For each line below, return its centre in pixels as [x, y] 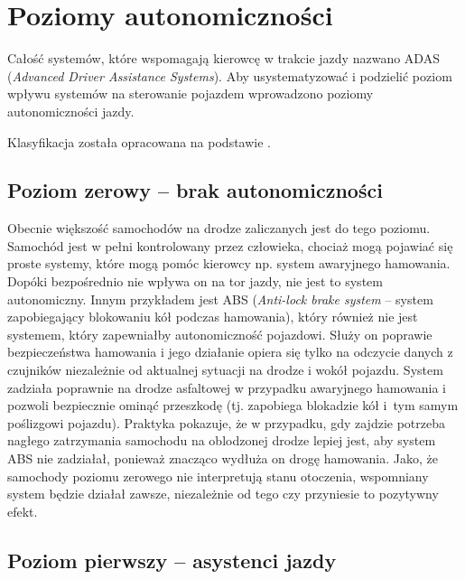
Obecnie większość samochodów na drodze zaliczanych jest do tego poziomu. [219, 228]
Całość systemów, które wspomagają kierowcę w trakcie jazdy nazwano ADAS [223, 58]
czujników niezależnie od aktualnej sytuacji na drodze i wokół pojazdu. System [225, 370]
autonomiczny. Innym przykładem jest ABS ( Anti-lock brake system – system [220, 299]
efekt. [23, 511]
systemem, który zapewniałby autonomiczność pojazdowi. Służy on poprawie [220, 334]
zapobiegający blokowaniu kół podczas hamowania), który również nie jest [213, 317]
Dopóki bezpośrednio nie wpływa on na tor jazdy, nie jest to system [195, 281]
